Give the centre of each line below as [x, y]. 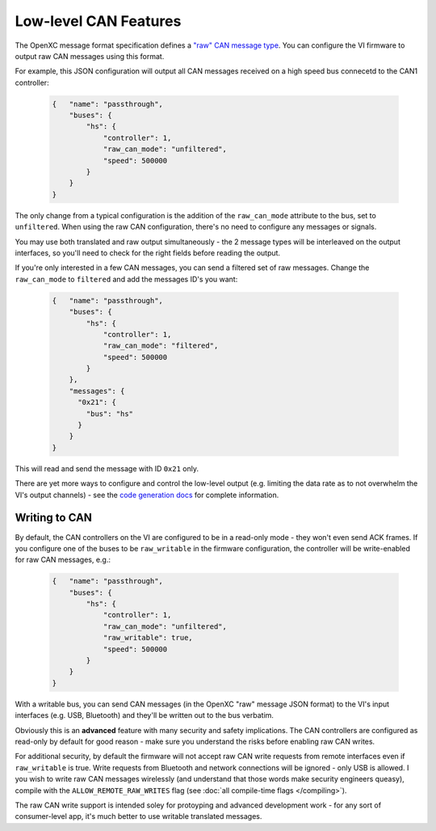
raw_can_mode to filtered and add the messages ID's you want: [126, 279]
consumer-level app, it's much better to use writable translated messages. [138, 816]
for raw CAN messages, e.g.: [63, 560]
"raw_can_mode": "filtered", [161, 346]
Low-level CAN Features [98, 21]
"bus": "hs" [109, 413]
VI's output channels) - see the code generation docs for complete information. [147, 495]
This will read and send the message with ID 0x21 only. [107, 468]
